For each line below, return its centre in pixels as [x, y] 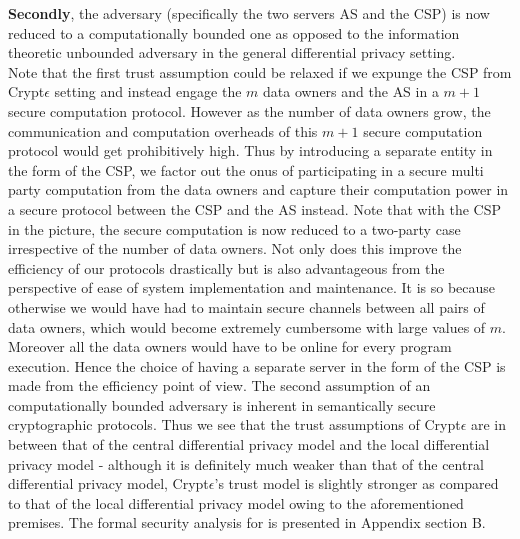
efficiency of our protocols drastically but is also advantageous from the [226, 267]
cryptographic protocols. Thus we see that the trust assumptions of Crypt [234, 424]
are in [488, 424]
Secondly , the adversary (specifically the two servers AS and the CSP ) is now [249, 13]
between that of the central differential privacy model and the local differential [249, 444]
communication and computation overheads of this [163, 130]
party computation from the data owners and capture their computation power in [258, 189]
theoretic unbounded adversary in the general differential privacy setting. [232, 52]
